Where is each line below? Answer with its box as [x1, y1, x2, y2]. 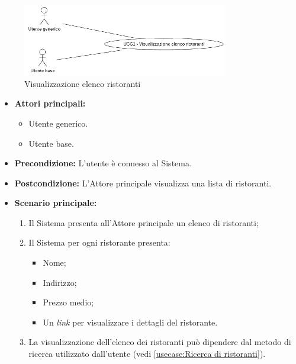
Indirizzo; [43, 276, 77, 288]
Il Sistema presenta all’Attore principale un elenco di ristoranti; [28, 216, 259, 228]
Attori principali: [14, 97, 86, 109]
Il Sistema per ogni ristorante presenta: [28, 236, 170, 249]
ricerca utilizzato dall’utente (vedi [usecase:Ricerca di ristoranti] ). [28, 347, 266, 360]
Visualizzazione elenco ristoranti [24, 77, 141, 89]
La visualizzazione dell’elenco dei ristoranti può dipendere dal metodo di [28, 336, 291, 348]
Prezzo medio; [43, 296, 94, 308]
